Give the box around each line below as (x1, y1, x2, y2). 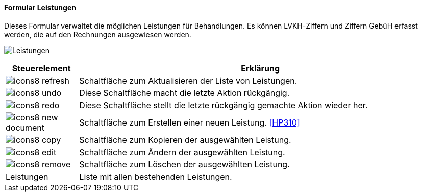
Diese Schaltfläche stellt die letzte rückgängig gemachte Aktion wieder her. (79, 100, 368, 110)
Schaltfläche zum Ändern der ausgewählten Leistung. (79, 146, 285, 157)
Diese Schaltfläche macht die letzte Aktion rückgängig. (79, 87, 290, 98)
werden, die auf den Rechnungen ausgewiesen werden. (4, 30, 191, 39)
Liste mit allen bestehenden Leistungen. (79, 171, 232, 182)
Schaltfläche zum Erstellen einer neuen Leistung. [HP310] (79, 117, 300, 128)
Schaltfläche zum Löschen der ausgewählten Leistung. (79, 159, 290, 169)
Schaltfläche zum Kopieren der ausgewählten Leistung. (79, 134, 291, 145)
